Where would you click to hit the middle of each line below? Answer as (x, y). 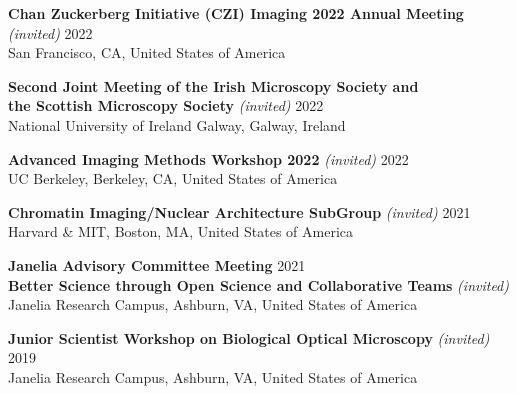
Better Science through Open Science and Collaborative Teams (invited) (258, 284)
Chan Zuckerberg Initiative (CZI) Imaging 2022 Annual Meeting (236, 13)
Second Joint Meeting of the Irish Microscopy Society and (213, 85)
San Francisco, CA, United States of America (147, 52)
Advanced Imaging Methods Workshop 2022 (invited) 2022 (208, 158)
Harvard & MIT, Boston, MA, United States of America (181, 231)
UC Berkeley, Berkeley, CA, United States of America (173, 178)
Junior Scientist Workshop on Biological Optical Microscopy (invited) (249, 337)
